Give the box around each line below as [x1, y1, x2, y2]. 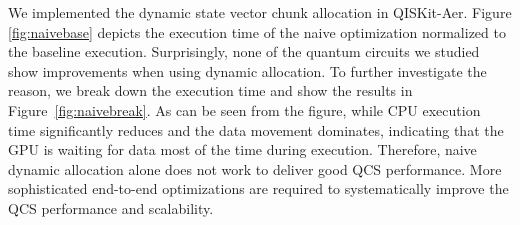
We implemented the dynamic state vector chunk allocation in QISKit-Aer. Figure [8, 2, 512, 22]
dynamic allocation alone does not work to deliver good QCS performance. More [8, 158, 502, 179]
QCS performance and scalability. [8, 197, 214, 218]
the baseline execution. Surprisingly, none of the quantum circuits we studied [8, 41, 480, 62]
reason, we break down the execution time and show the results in [8, 80, 413, 101]
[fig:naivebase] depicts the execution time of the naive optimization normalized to [8, 21, 506, 42]
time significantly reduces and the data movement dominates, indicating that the [8, 119, 504, 140]
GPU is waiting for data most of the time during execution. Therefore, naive [8, 139, 477, 160]
